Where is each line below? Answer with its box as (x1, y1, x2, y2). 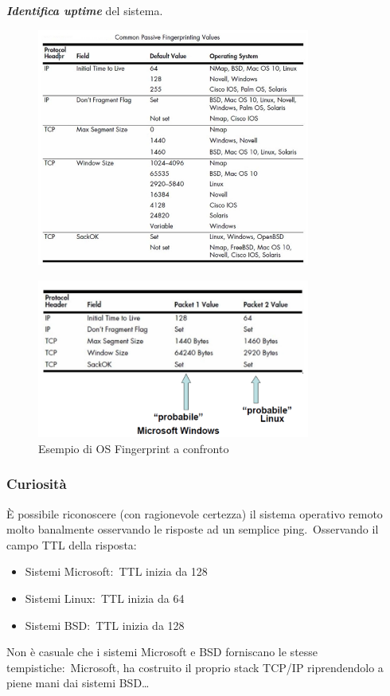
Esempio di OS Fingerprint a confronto (38, 440, 229, 456)
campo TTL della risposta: (6, 536, 137, 553)
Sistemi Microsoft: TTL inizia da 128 (25, 563, 208, 580)
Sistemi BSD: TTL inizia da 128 (25, 616, 185, 633)
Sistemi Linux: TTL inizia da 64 (25, 589, 185, 606)
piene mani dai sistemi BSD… (6, 674, 150, 691)
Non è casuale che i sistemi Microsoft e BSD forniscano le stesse (6, 643, 318, 660)
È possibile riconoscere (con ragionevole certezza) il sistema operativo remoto (6, 505, 383, 522)
